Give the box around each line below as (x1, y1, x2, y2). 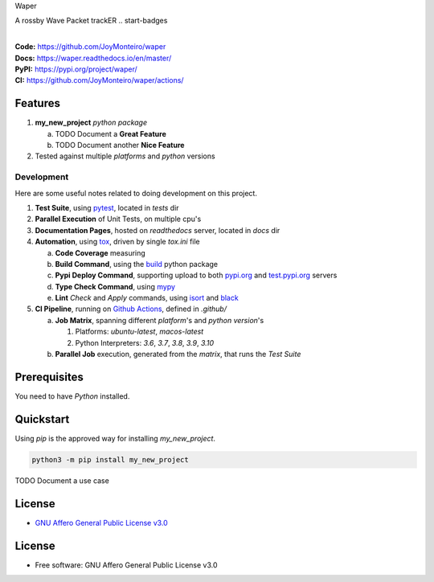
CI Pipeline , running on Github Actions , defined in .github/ (35, 304, 227, 314)
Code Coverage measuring (55, 248, 146, 257)
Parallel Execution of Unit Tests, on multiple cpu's (35, 214, 202, 224)
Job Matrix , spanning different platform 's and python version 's (55, 315, 264, 325)
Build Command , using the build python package (55, 259, 219, 268)
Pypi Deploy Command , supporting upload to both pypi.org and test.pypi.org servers (55, 270, 338, 281)
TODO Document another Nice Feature (55, 141, 185, 150)
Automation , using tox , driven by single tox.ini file (35, 237, 200, 247)
